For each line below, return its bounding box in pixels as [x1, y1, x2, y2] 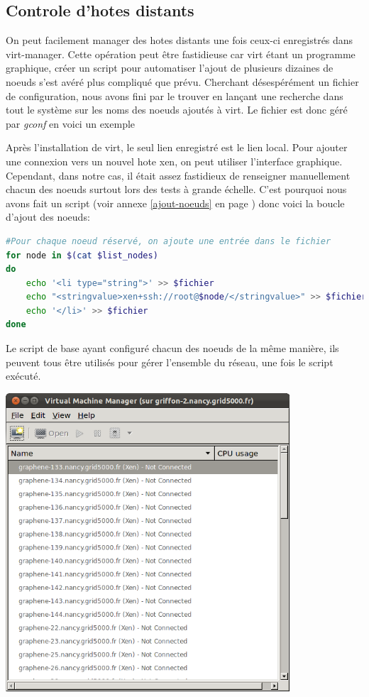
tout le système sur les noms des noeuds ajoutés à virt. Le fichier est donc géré [6, 102, 348, 117]
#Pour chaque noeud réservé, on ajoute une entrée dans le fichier [6, 236, 331, 246]
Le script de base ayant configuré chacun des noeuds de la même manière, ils [6, 341, 339, 356]
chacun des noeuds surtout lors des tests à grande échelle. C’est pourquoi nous [6, 182, 347, 197]
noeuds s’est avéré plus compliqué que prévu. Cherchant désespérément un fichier [6, 74, 359, 89]
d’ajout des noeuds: [6, 209, 90, 224]
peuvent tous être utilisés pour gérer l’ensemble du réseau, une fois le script [6, 354, 334, 369]
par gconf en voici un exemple [6, 116, 136, 131]
